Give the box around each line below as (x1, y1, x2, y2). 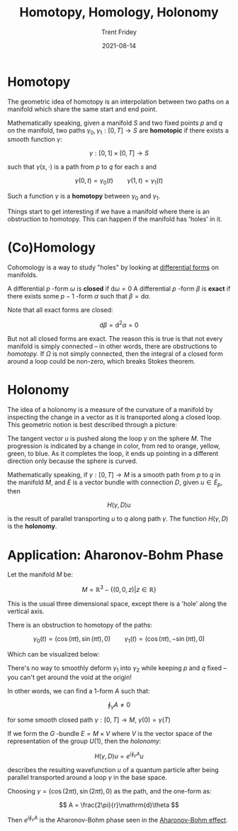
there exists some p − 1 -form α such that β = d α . (7, 292, 151, 301)
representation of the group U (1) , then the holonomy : (7, 737, 161, 745)
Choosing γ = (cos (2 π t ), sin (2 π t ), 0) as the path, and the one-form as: (7, 787, 212, 796)
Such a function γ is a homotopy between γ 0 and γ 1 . (7, 192, 161, 202)
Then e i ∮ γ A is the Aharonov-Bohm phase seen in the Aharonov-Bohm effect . (7, 815, 228, 824)
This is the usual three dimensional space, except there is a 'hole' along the (7, 600, 227, 608)
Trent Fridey (101, 28, 137, 36)
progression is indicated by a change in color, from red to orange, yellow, (7, 441, 221, 450)
